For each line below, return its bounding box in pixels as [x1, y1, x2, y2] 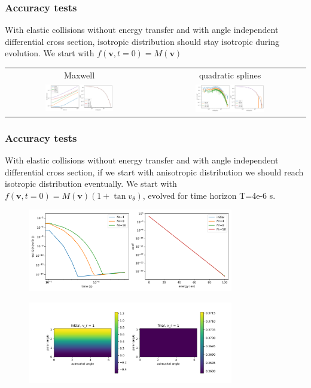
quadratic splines [199, 68, 261, 81]
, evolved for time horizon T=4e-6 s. [142, 189, 276, 201]
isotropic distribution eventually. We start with [5, 177, 177, 190]
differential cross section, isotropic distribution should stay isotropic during [5, 35, 280, 47]
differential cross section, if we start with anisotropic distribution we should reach [5, 165, 304, 178]
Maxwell [64, 68, 95, 81]
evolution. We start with [5, 47, 94, 59]
